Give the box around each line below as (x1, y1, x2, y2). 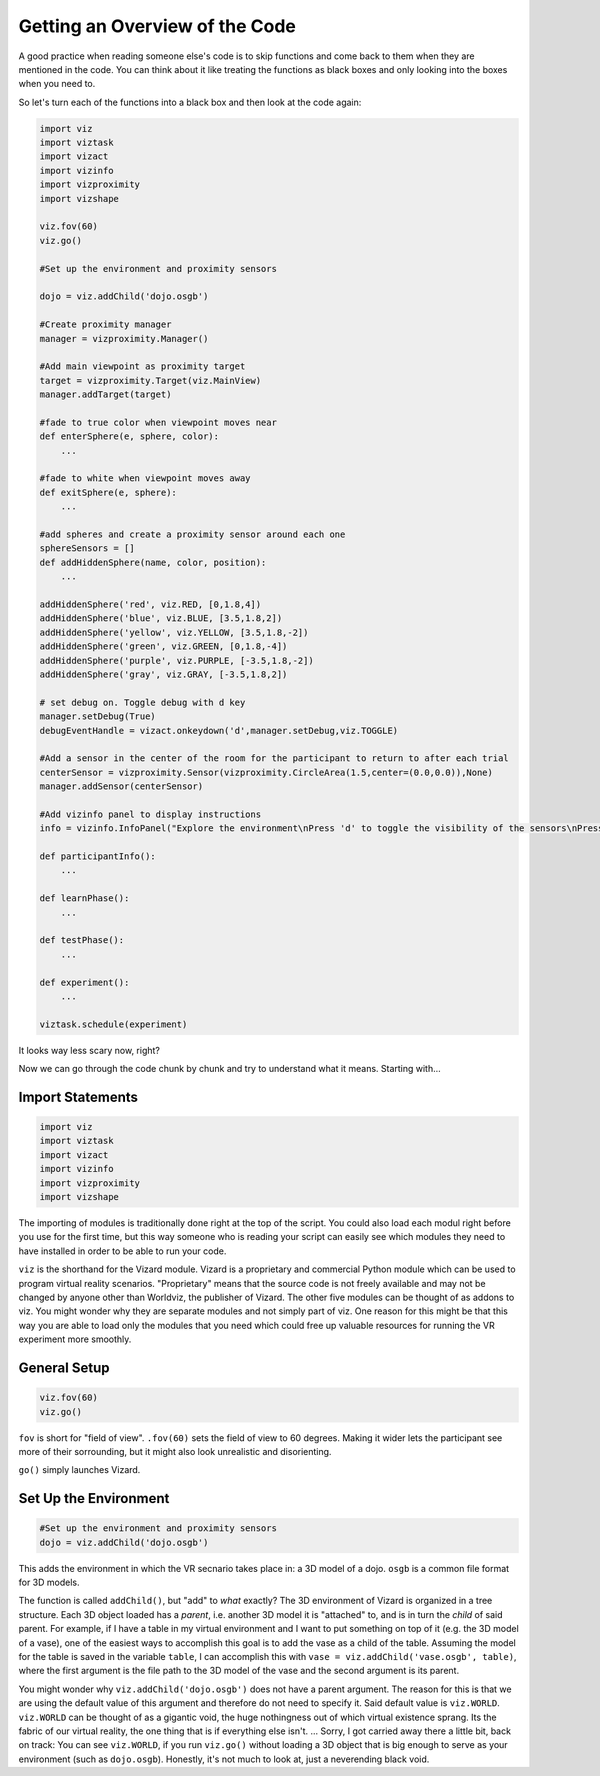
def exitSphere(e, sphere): (39, 486, 177, 498)
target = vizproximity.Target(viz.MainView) (39, 375, 262, 386)
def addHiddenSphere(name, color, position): (39, 556, 267, 568)
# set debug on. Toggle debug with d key (39, 696, 246, 708)
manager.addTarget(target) (39, 389, 172, 400)
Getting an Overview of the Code (18, 15, 297, 37)
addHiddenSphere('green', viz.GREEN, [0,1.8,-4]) (39, 641, 288, 652)
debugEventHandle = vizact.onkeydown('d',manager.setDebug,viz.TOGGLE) (39, 725, 399, 736)
